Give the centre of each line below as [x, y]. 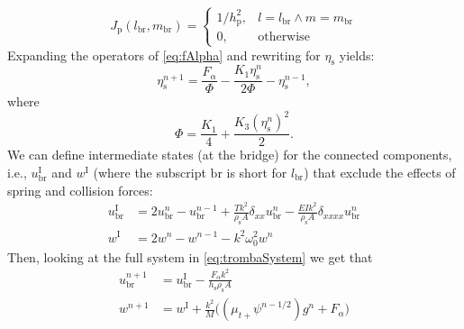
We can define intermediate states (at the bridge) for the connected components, [230, 155]
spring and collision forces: [80, 190]
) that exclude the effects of [380, 172]
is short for [257, 172]
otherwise [284, 37]
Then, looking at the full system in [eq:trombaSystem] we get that [190, 256]
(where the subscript [150, 172]
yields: [357, 55]
